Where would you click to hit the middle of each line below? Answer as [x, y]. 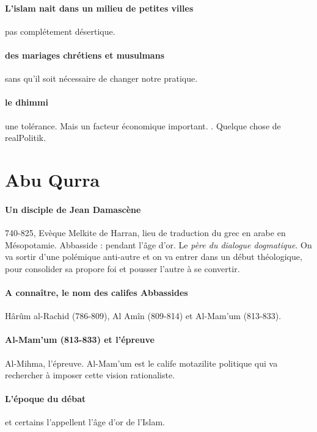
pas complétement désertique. [60, 31]
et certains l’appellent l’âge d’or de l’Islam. [85, 422]
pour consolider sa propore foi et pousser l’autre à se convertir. [122, 268]
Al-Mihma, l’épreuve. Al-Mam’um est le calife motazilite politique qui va [141, 363]
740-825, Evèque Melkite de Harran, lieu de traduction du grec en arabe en [145, 232]
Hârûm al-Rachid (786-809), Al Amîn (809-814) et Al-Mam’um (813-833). [143, 316]
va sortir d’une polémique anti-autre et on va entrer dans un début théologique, [154, 257]
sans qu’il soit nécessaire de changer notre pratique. [101, 78]
